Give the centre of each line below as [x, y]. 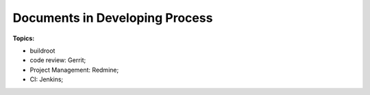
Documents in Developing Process [113, 18]
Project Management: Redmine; [74, 70]
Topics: [24, 38]
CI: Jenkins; [47, 79]
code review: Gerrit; [58, 60]
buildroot [42, 51]
